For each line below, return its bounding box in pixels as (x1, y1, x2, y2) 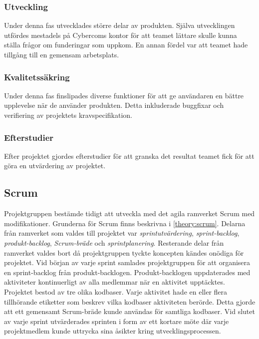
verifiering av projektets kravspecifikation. (4, 110, 133, 120)
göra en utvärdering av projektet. (4, 160, 106, 171)
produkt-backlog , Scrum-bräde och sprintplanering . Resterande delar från (4, 237, 224, 248)
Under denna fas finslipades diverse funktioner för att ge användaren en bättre (4, 90, 244, 100)
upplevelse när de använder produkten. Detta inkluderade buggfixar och (4, 100, 224, 110)
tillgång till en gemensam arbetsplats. (4, 49, 119, 59)
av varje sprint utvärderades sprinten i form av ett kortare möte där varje (4, 316, 229, 326)
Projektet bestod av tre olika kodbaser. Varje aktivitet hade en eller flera (4, 286, 228, 297)
